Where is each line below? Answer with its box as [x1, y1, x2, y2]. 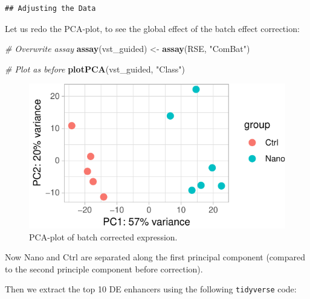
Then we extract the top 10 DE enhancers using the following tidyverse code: [5, 283, 297, 295]
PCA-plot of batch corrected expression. [29, 230, 178, 243]
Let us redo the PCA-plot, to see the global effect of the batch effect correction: [5, 22, 300, 34]
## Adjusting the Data [5, 4, 96, 13]
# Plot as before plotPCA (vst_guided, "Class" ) [5, 62, 185, 75]
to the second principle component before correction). [5, 262, 203, 275]
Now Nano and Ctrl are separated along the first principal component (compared [5, 251, 306, 263]
